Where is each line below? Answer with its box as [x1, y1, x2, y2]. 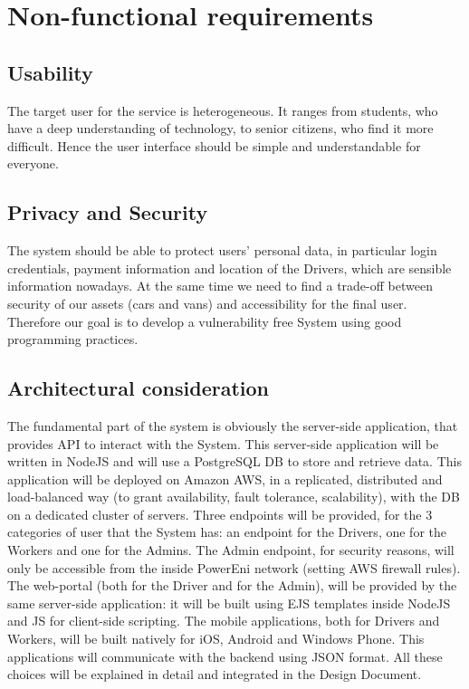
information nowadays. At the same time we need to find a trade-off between [7, 276, 433, 295]
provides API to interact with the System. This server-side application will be [7, 434, 439, 453]
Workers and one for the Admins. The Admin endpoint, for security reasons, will [7, 541, 455, 560]
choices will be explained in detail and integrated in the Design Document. [7, 665, 422, 684]
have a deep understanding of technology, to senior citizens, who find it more [7, 119, 434, 138]
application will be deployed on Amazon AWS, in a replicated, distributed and [7, 469, 443, 488]
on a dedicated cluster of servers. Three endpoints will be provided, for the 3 [7, 504, 433, 523]
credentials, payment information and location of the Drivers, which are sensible [7, 258, 452, 277]
